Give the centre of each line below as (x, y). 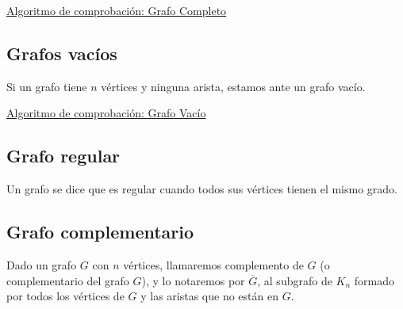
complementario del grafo (68, 280)
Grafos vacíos (62, 53)
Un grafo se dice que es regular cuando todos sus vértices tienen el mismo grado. (202, 189)
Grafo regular (63, 156)
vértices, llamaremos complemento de (213, 264)
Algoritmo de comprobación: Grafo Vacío (106, 113)
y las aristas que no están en (209, 296)
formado (374, 280)
